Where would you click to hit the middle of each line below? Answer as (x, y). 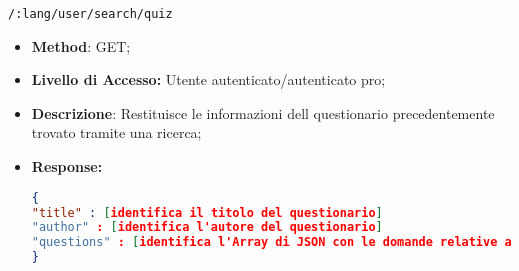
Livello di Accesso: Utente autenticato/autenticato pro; (208, 79)
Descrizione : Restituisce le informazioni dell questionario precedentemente (263, 112)
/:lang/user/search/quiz (90, 14)
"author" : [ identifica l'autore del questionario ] (207, 227)
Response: (67, 166)
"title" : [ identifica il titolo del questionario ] (207, 212)
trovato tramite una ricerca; (116, 132)
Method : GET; (81, 45)
